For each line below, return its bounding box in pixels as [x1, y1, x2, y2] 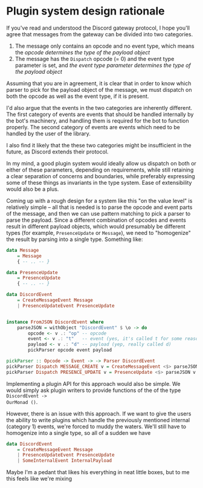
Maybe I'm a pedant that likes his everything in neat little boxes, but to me [6, 469, 190, 476]
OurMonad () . [6, 398, 38, 405]
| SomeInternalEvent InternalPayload [17, 458, 112, 464]
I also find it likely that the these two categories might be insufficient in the [6, 141, 192, 149]
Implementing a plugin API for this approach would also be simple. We [6, 380, 181, 387]
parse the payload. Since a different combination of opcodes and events [6, 216, 186, 223]
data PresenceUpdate [6, 269, 59, 275]
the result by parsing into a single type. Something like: [6, 236, 143, 243]
